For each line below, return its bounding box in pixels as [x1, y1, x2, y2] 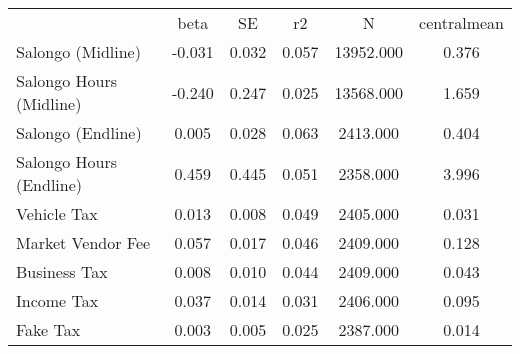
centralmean [419, 11, 504, 34]
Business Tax [16, 260, 108, 283]
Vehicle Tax [16, 202, 98, 225]
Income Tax [16, 289, 99, 312]
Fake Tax [16, 318, 81, 341]
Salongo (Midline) [16, 40, 141, 63]
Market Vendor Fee [16, 231, 151, 254]
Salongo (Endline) [16, 121, 142, 144]
